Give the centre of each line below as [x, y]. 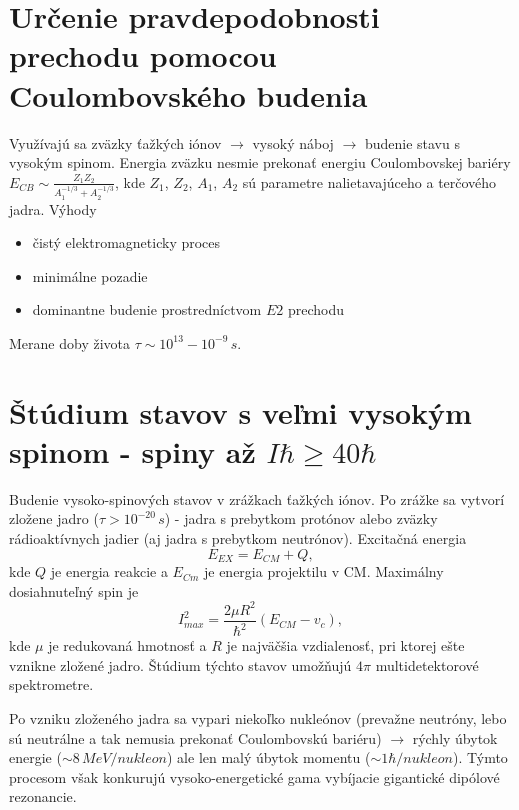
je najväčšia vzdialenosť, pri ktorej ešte [345, 645]
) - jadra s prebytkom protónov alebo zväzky [301, 518]
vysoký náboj [293, 142]
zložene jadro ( [54, 518]
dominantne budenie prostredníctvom [147, 309]
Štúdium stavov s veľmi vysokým [240, 411]
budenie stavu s [412, 142]
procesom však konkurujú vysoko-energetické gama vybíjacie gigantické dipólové [254, 776]
